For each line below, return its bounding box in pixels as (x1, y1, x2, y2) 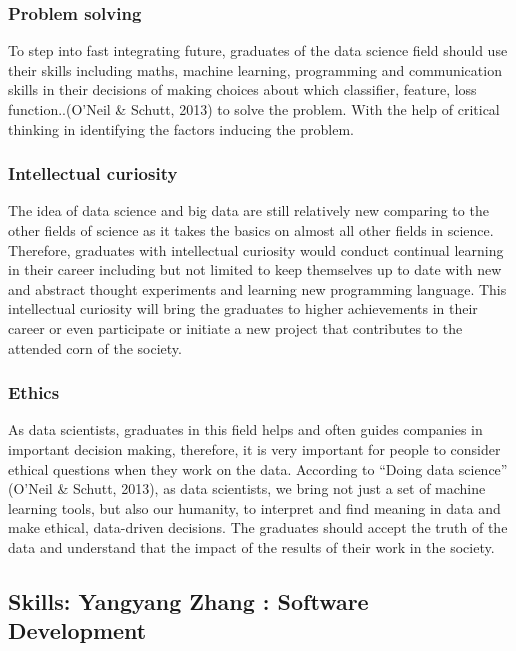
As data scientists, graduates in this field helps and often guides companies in (8, 419, 483, 440)
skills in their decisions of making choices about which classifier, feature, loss (8, 79, 477, 100)
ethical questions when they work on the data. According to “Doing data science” (8, 458, 508, 479)
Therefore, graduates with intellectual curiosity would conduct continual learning (8, 239, 504, 260)
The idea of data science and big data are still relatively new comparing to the (8, 200, 489, 221)
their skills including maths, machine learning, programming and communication (8, 59, 502, 80)
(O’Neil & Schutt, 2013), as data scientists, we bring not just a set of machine (8, 478, 486, 499)
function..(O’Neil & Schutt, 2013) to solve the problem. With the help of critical (8, 99, 500, 119)
